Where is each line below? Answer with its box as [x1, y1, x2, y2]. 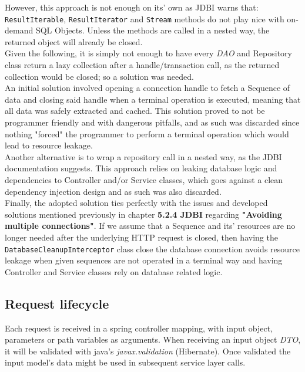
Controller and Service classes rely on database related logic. [5, 265, 223, 278]
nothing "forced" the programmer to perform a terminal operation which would [5, 127, 289, 140]
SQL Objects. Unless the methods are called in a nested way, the [35, 24, 270, 36]
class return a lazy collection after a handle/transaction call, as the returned [5, 59, 280, 71]
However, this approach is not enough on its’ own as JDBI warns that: [5, 1, 259, 13]
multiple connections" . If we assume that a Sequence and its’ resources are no [5, 219, 296, 232]
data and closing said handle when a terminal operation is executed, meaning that [5, 93, 301, 105]
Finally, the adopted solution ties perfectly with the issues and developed [5, 197, 268, 209]
